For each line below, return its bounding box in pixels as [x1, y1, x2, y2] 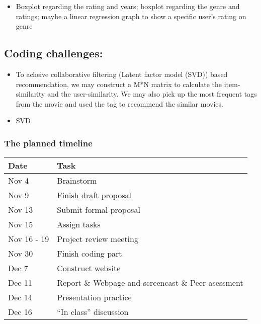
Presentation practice [57, 291, 132, 303]
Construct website [57, 262, 121, 274]
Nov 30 [8, 248, 33, 260]
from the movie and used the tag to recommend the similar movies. [16, 98, 223, 109]
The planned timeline [4, 136, 93, 149]
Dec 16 [8, 306, 32, 318]
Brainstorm [57, 175, 97, 187]
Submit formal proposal [57, 204, 140, 216]
